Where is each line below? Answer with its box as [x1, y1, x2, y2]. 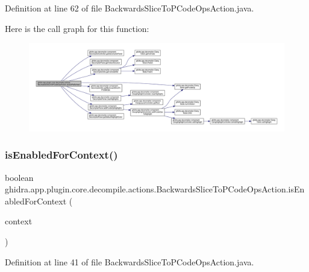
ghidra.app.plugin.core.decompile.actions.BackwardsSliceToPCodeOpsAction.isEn [5, 183, 305, 195]
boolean [5, 171, 34, 183]
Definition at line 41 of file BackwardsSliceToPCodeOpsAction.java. [5, 255, 254, 268]
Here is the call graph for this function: [5, 22, 149, 34]
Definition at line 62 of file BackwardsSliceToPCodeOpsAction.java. [5, 2, 254, 14]
